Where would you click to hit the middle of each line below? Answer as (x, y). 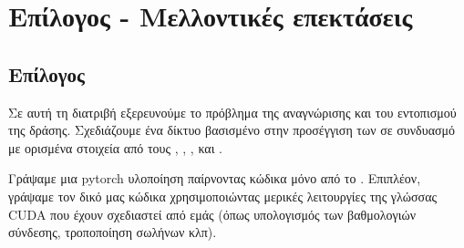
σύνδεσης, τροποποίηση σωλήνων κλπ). (113, 232)
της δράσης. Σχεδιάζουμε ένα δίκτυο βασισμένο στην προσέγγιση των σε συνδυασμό (232, 130)
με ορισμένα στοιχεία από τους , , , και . (115, 147)
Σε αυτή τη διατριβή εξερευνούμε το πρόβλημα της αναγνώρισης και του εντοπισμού (232, 112)
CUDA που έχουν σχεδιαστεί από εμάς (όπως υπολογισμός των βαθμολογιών (212, 214)
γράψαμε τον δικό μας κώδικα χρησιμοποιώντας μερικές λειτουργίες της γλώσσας (223, 196)
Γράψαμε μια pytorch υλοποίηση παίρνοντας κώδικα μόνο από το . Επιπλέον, (215, 178)
